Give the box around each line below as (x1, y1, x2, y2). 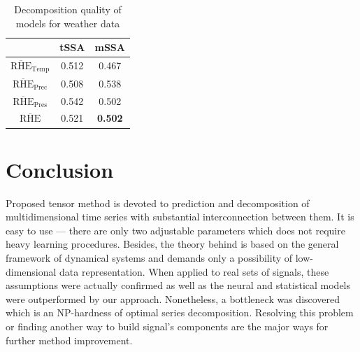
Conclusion (6, 155, 114, 183)
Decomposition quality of (14, 2, 122, 16)
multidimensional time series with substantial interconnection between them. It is (6, 209, 354, 224)
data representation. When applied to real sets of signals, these (59, 264, 329, 279)
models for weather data (15, 15, 120, 30)
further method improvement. (6, 332, 133, 347)
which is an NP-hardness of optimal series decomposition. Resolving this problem (6, 305, 354, 320)
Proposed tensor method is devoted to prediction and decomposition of (6, 195, 310, 210)
